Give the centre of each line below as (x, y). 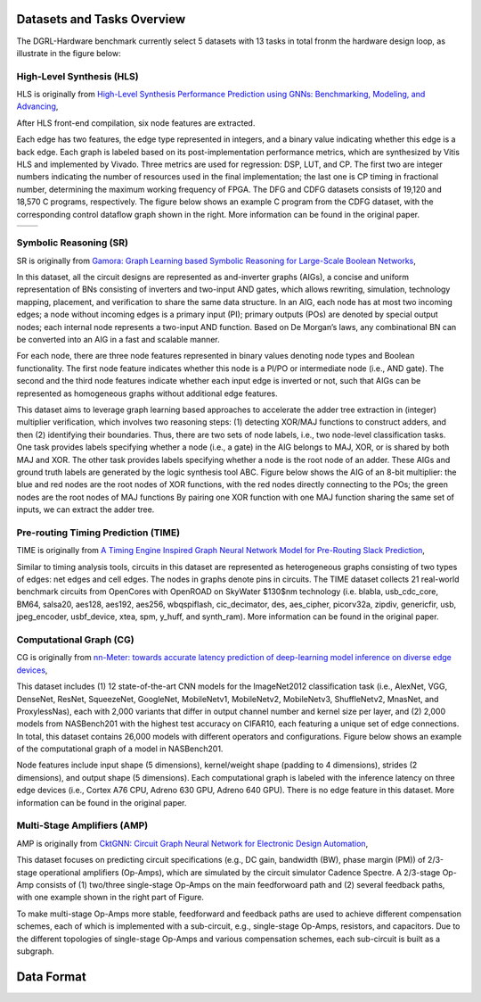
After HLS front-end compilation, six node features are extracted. (136, 123)
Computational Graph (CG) (75, 640)
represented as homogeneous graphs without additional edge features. (147, 393)
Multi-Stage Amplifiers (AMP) (82, 825)
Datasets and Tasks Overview (101, 19)
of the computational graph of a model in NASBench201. (120, 749)
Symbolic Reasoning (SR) (73, 243)
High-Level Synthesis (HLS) (77, 76)
